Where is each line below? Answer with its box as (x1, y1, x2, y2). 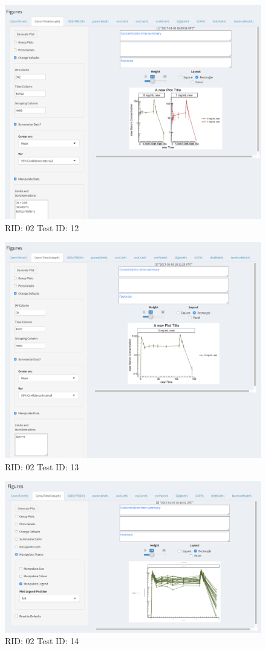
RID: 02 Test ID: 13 (5, 460, 79, 473)
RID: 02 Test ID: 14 (5, 635, 79, 647)
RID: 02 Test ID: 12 (5, 221, 79, 234)
